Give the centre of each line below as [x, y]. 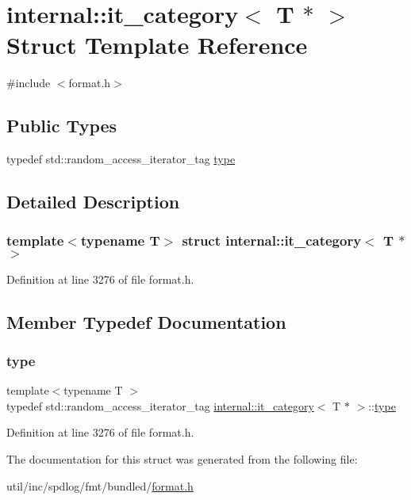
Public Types [62, 126]
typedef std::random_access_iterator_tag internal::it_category [160, 405]
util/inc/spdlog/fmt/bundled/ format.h [100, 485]
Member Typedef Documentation [146, 321]
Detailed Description [93, 202]
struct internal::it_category [272, 240]
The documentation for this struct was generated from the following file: [182, 459]
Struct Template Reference [157, 45]
